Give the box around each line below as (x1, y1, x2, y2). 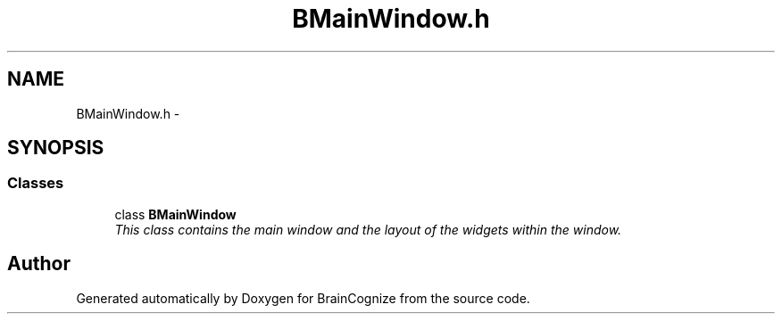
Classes (7, 174, 64, 193)
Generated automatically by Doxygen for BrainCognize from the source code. (76, 290, 530, 306)
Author (7, 252, 71, 276)
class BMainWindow (114, 206, 237, 222)
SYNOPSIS (7, 136, 104, 160)
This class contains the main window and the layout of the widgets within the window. (114, 221, 622, 237)
